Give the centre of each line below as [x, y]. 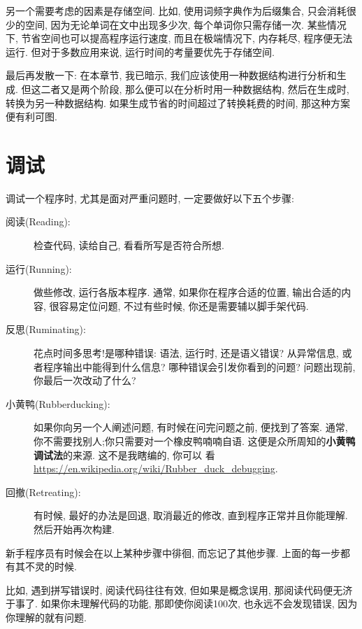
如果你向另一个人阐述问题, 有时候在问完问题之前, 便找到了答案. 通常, [191, 427]
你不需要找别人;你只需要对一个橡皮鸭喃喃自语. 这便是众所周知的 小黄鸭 [195, 441]
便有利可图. [31, 116]
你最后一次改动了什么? [85, 380]
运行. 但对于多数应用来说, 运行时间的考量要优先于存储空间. [140, 51]
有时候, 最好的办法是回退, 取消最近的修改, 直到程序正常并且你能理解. [191, 515]
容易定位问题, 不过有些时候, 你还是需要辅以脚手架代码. [184, 305]
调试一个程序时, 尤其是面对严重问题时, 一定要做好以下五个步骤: [150, 198]
